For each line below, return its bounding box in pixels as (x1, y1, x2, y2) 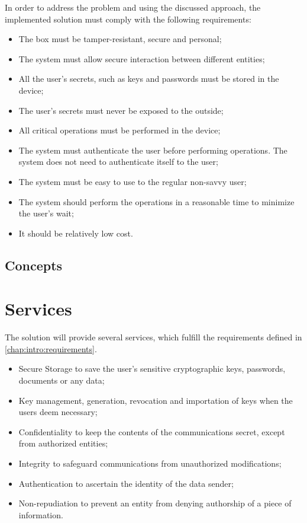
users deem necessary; (18, 406, 98, 418)
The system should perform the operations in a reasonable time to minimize (18, 195, 295, 208)
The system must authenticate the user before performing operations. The (18, 143, 287, 156)
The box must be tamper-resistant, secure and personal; (18, 33, 222, 45)
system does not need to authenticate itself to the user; (18, 155, 218, 168)
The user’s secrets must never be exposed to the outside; (18, 104, 224, 116)
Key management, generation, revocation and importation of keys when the (18, 394, 293, 406)
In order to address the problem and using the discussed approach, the (5, 1, 261, 13)
